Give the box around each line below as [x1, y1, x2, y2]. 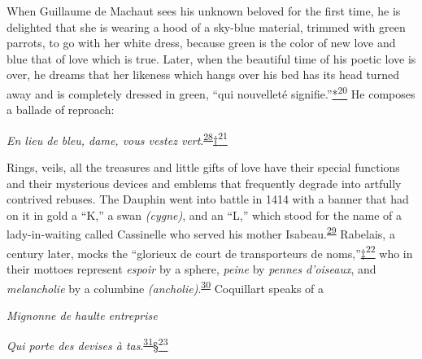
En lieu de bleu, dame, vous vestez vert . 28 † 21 [7, 129, 228, 148]
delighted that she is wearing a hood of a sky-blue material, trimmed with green [7, 18, 406, 35]
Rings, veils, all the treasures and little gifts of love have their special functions [7, 159, 400, 176]
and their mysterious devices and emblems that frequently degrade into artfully [7, 174, 402, 191]
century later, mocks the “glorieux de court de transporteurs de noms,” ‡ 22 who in [7, 242, 413, 261]
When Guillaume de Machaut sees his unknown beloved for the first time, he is [7, 2, 401, 19]
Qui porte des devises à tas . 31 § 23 [7, 335, 168, 354]
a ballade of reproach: [7, 101, 115, 118]
